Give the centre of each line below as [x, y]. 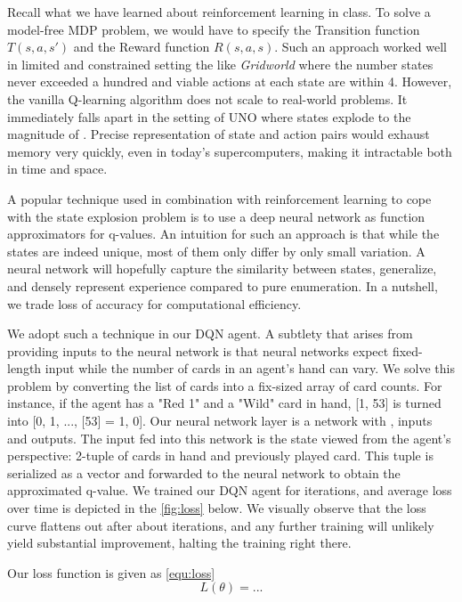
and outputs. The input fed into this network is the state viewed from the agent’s [229, 438]
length [24, 368]
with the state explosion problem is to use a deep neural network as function [216, 216]
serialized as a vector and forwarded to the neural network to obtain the [204, 472]
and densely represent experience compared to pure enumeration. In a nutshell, [223, 285]
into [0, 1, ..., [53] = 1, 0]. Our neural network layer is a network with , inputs [220, 421]
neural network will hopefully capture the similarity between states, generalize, [222, 268]
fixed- [407, 350]
